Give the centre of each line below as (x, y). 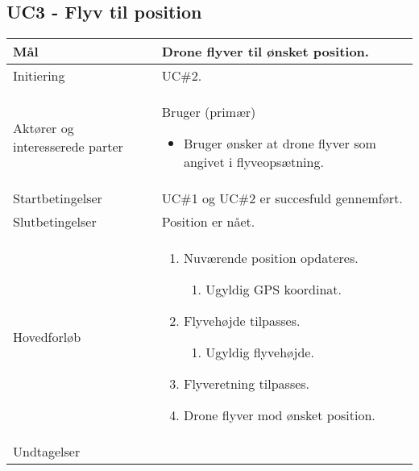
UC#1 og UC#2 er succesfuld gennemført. (282, 198)
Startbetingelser (58, 198)
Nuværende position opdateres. (271, 258)
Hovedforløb (47, 336)
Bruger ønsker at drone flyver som (280, 144)
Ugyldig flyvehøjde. (260, 352)
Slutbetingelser (55, 222)
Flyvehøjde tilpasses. (242, 321)
